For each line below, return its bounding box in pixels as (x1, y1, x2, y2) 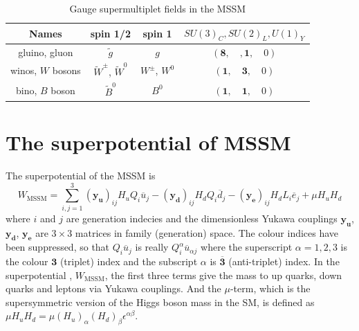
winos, (10, 63, 37, 78)
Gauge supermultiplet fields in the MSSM (69, 1, 246, 15)
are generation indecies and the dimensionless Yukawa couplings (66, 211, 338, 225)
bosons (52, 63, 81, 78)
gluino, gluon (18, 44, 73, 59)
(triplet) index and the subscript (59, 254, 198, 269)
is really (135, 240, 169, 254)
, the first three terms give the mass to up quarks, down (104, 267, 342, 282)
